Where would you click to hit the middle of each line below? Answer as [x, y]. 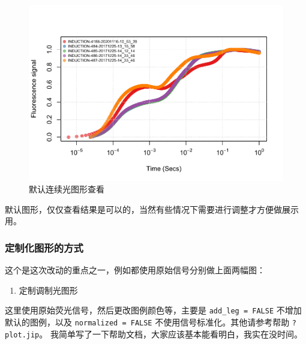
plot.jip [22, 335]
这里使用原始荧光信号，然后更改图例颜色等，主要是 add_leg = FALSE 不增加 [153, 310]
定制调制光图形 [48, 290]
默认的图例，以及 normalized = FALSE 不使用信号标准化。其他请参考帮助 [147, 322]
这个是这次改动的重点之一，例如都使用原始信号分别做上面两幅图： [135, 270]
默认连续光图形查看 [67, 189]
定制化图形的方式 [44, 247]
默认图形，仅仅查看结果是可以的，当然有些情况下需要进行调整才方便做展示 [152, 209]
